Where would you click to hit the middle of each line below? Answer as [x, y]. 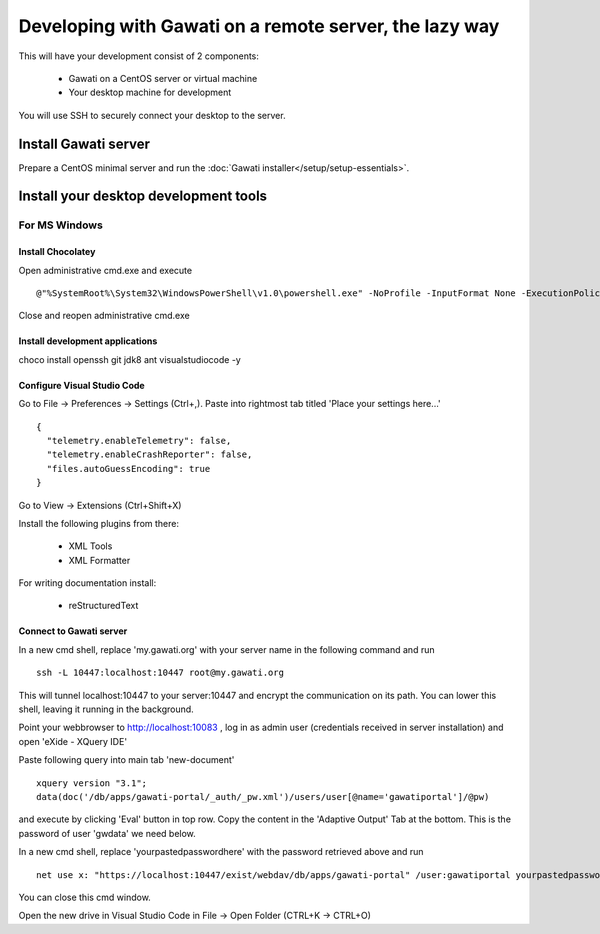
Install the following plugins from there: [99, 523]
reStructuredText [103, 606]
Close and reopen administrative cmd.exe [104, 316]
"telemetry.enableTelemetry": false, [139, 440]
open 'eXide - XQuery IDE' [73, 741]
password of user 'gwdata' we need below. [107, 833]
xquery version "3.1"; [92, 783]
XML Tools [90, 546]
